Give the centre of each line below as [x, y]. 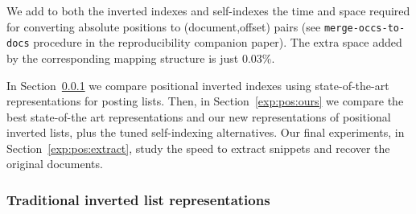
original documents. [55, 164]
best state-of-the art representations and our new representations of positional [199, 116]
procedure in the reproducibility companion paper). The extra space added [218, 42]
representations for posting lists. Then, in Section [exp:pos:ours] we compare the [205, 101]
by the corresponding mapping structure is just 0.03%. [141, 58]
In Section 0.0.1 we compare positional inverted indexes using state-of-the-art [198, 85]
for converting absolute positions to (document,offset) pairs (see [164, 26]
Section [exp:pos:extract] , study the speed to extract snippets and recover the [198, 148]
